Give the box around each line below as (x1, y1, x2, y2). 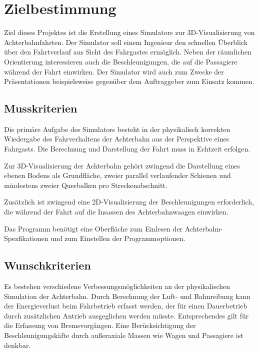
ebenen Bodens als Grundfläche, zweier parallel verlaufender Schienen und (4, 170, 231, 180)
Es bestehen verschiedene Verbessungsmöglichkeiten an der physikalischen (4, 281, 230, 291)
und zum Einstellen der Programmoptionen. (50, 233, 185, 243)
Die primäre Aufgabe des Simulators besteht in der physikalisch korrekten (4, 123, 230, 134)
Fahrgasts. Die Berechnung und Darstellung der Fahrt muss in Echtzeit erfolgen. (4, 143, 250, 154)
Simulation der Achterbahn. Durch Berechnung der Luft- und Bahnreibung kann (4, 290, 251, 301)
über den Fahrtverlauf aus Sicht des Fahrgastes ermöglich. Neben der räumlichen (4, 46, 251, 57)
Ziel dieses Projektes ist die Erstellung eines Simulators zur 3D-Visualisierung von (4, 27, 255, 37)
